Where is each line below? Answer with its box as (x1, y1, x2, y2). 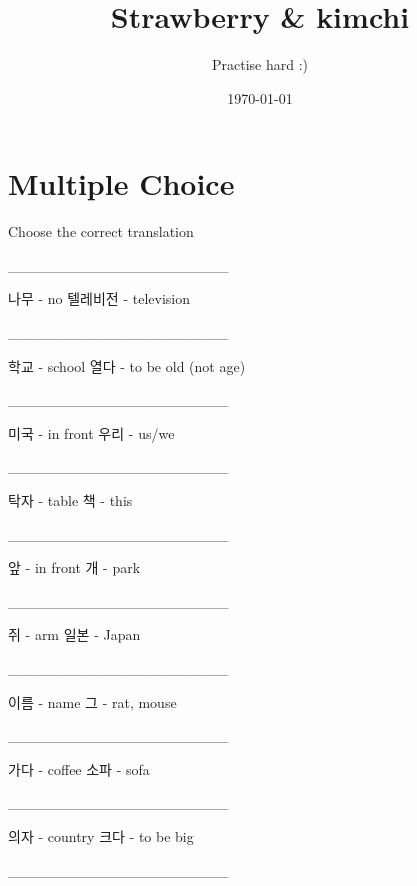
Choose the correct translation (8, 221, 194, 242)
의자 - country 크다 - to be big (8, 825, 194, 846)
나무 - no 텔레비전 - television (8, 288, 190, 309)
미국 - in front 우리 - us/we (8, 422, 175, 443)
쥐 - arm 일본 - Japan (8, 624, 141, 645)
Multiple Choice (8, 163, 235, 204)
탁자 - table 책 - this (8, 490, 133, 510)
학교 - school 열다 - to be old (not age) (8, 355, 246, 376)
